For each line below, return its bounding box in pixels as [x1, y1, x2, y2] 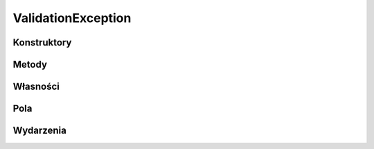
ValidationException [12, 10, 132, 26]
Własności [12, 81, 60, 92]
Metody [12, 59, 48, 70]
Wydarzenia [12, 125, 67, 137]
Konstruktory [12, 37, 72, 48]
